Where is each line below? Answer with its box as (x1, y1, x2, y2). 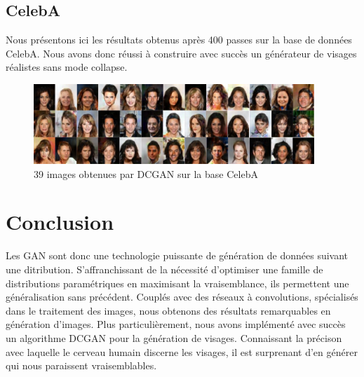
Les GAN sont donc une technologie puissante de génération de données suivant (6, 248, 349, 263)
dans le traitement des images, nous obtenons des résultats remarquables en (6, 303, 331, 317)
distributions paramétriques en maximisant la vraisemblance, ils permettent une (6, 275, 349, 290)
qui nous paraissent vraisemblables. (6, 358, 157, 373)
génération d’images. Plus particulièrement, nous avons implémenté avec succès (6, 317, 346, 331)
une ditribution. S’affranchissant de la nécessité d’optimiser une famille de (6, 261, 323, 276)
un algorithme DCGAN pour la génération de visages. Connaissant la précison (6, 330, 342, 345)
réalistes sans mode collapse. (6, 60, 128, 74)
